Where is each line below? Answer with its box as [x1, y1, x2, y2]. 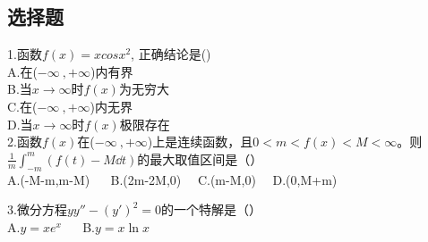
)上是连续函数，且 [147, 132, 253, 151]
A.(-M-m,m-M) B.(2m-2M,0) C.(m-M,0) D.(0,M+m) [7, 170, 338, 188]
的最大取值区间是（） [137, 149, 263, 168]
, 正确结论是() [131, 45, 211, 63]
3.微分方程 [7, 200, 67, 219]
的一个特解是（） [160, 200, 261, 219]
